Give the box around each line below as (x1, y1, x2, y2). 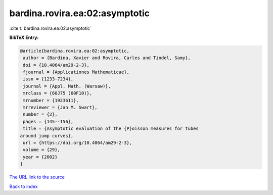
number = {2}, (23, 112, 58, 117)
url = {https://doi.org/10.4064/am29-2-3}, (23, 140, 132, 145)
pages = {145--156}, (23, 119, 74, 124)
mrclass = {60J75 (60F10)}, (23, 90, 93, 96)
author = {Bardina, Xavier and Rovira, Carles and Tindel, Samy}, (23, 55, 191, 61)
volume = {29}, (23, 147, 61, 153)
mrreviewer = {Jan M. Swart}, (23, 105, 98, 111)
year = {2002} (23, 154, 58, 160)
